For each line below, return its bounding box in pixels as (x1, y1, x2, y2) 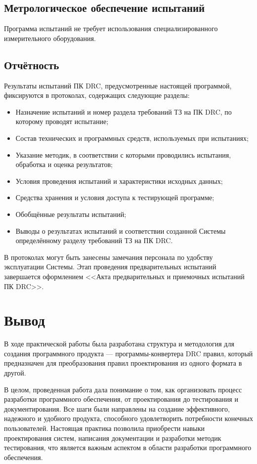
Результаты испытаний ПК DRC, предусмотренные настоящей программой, (4, 80, 232, 90)
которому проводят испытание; (15, 116, 109, 127)
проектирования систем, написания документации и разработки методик (4, 432, 221, 443)
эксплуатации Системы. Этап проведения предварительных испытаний (4, 261, 216, 272)
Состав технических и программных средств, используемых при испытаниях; (15, 132, 249, 143)
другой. (4, 368, 26, 378)
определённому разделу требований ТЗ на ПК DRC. (15, 235, 173, 246)
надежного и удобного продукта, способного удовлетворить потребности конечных (4, 413, 253, 423)
